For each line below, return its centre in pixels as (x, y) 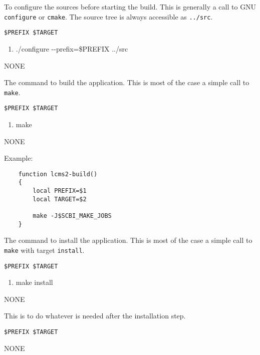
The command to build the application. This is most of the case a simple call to (127, 82)
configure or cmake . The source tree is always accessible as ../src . (108, 16)
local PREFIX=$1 (60, 191)
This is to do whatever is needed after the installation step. (95, 316)
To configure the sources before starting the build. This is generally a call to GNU (130, 7)
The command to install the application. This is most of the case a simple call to (128, 240)
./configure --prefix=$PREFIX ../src (72, 48)
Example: (19, 158)
